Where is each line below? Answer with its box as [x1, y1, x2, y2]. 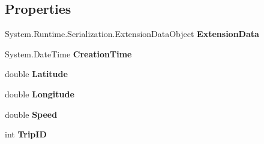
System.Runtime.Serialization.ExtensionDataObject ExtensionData [5, 27, 259, 40]
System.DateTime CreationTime [5, 47, 132, 60]
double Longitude [5, 87, 74, 100]
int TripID [5, 128, 47, 140]
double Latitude [5, 68, 68, 80]
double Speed [5, 108, 58, 120]
